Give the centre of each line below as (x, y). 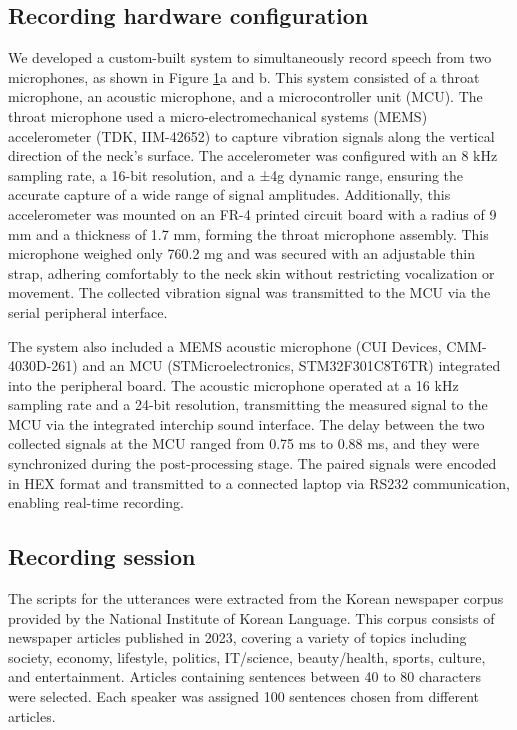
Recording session (102, 556)
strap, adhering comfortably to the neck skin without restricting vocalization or (251, 272)
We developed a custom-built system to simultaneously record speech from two (250, 57)
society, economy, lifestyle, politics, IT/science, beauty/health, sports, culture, (247, 656)
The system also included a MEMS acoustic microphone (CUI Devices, (225, 345)
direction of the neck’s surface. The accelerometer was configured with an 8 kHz (253, 155)
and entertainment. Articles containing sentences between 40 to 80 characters (244, 676)
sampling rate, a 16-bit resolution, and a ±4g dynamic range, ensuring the (236, 174)
